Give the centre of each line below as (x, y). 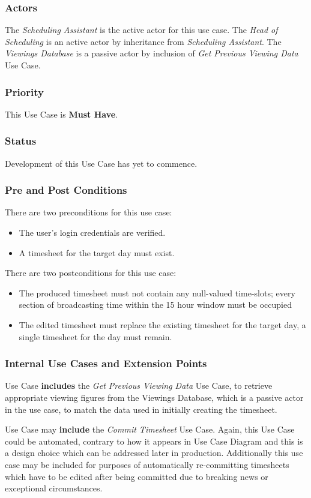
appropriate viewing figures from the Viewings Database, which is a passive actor (154, 397)
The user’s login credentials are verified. (92, 232)
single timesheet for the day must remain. (95, 336)
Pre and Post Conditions (66, 190)
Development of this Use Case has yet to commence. (101, 163)
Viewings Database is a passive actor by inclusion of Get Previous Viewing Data (152, 53)
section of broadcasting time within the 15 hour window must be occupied (155, 304)
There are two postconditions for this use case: (91, 273)
